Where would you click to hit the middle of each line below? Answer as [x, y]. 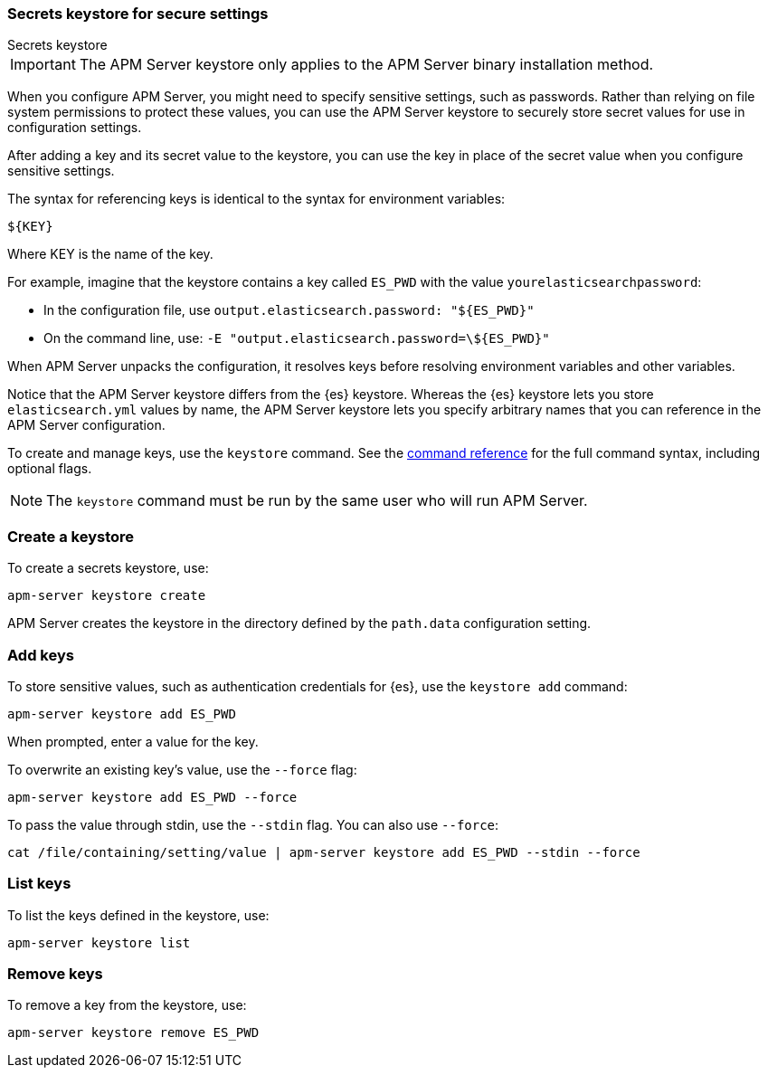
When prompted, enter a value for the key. [133, 741]
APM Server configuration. [86, 425]
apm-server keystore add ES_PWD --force [152, 797]
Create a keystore [71, 536]
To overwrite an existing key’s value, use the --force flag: [182, 769]
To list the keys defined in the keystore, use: [138, 915]
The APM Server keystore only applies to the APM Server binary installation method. [366, 65]
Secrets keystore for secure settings [138, 14]
